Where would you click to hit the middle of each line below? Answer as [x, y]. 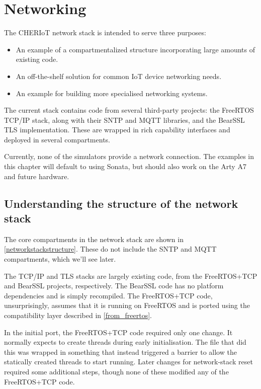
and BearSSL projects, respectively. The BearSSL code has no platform [114, 286]
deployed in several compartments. [57, 139]
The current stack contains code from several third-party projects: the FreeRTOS [129, 110]
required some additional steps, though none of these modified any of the [116, 371]
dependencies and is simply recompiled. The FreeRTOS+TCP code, [108, 295]
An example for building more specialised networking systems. [112, 93]
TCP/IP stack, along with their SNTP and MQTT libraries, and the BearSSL [124, 120]
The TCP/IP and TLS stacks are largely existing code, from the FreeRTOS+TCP [131, 276]
